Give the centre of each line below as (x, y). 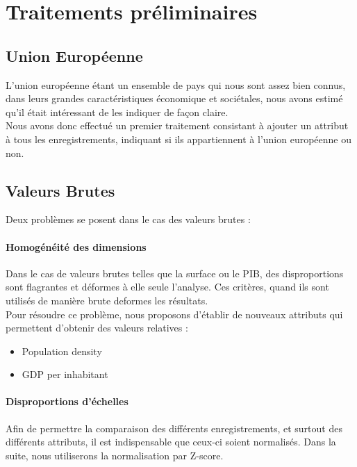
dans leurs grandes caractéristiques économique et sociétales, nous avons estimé (174, 98)
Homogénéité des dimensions (76, 246)
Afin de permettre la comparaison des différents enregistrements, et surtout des (174, 428)
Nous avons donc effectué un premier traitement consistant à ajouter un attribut (177, 125)
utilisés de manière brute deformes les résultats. (107, 300)
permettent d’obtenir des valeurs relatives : (97, 328)
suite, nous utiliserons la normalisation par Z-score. (115, 455)
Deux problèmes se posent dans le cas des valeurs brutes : (128, 219)
